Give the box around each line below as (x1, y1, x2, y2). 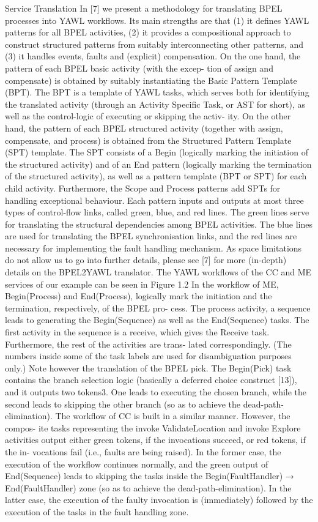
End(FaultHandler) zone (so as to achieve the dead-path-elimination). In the (5, 481, 292, 494)
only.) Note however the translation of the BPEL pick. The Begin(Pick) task (5, 361, 292, 374)
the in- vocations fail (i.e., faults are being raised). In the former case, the (5, 445, 281, 458)
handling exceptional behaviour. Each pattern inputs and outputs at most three (5, 193, 304, 206)
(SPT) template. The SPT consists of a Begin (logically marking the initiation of (5, 146, 308, 158)
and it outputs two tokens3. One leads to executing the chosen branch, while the (5, 386, 307, 398)
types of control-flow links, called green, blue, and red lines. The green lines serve (5, 206, 309, 218)
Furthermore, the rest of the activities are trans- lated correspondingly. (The (5, 337, 292, 350)
